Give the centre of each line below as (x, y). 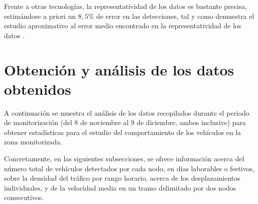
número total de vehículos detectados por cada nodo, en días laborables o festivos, (129, 168)
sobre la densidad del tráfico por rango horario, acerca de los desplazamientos (122, 178)
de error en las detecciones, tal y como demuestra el (175, 16)
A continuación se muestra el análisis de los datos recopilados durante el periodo (127, 112)
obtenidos (38, 89)
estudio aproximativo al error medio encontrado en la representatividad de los (123, 26)
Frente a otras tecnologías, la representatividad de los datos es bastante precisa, (126, 6)
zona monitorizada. (33, 142)
